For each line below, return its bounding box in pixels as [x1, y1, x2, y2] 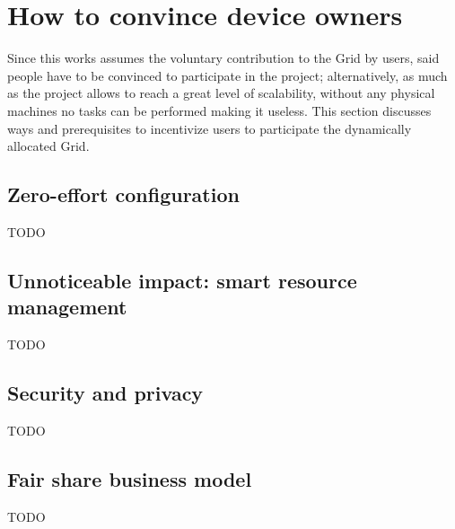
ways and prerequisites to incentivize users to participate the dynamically [7, 119, 412, 137]
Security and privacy [7, 379, 204, 407]
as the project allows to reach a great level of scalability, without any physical [7, 84, 435, 102]
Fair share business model [7, 464, 252, 492]
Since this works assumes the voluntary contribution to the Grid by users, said [7, 48, 440, 67]
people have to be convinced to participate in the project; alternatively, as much [7, 66, 448, 84]
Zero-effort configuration [7, 181, 240, 208]
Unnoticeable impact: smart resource [7, 266, 357, 294]
